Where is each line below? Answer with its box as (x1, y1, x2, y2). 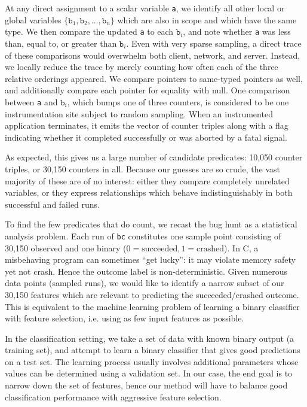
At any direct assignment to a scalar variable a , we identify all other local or (5, 2, 285, 14)
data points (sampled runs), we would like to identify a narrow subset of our (5, 277, 284, 289)
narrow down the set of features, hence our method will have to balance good (5, 379, 288, 391)
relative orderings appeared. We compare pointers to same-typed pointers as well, (5, 72, 303, 84)
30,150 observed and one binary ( (5, 241, 127, 254)
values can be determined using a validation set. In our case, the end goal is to (5, 367, 293, 379)
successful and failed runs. (5, 198, 100, 210)
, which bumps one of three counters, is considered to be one (67, 95, 289, 108)
